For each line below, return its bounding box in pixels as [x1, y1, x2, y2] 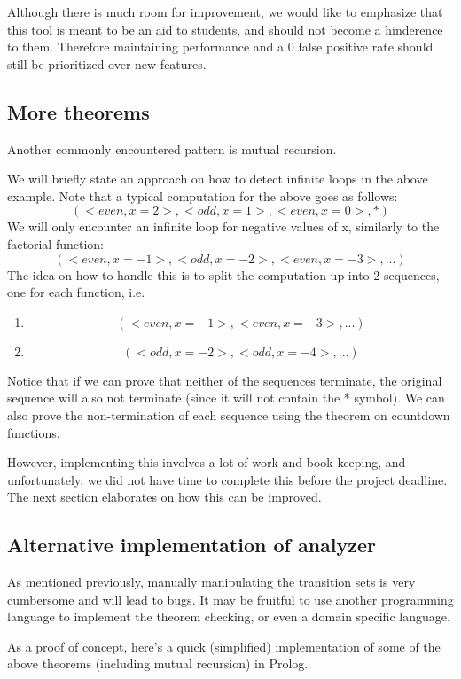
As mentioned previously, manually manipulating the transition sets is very [7, 573, 416, 591]
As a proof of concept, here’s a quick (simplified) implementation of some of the [7, 636, 441, 655]
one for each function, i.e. [7, 283, 145, 301]
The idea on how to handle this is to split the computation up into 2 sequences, [7, 265, 440, 284]
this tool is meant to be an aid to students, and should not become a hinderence [7, 20, 443, 38]
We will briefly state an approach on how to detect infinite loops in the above [7, 169, 428, 188]
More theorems [7, 98, 150, 125]
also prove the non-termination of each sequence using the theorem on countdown [7, 405, 450, 424]
